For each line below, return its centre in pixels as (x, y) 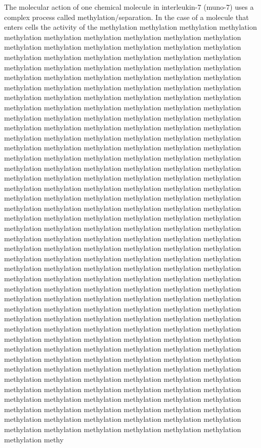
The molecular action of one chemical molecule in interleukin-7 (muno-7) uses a (129, 7)
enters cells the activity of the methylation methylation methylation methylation (130, 27)
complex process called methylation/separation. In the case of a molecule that (127, 17)
